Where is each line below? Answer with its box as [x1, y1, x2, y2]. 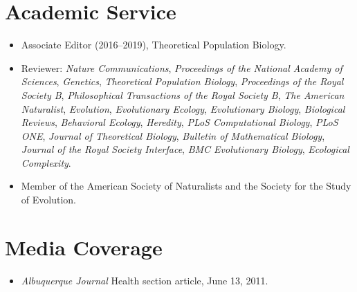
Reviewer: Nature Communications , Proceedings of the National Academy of [21, 60, 342, 75]
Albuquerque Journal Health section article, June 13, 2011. [21, 273, 268, 287]
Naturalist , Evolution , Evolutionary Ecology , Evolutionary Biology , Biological [21, 101, 345, 116]
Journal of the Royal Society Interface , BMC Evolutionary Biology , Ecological [21, 142, 349, 156]
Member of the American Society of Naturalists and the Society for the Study [21, 179, 351, 193]
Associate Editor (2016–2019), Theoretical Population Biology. [21, 37, 286, 52]
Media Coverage [5, 232, 163, 261]
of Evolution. [21, 192, 76, 207]
